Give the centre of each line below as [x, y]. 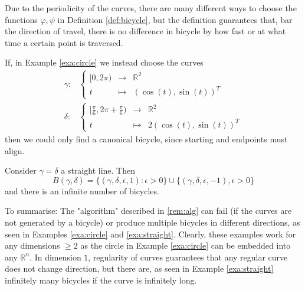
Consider [21, 170]
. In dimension [55, 257]
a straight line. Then [98, 170]
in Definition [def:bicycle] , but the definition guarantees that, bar [175, 19]
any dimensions [32, 245]
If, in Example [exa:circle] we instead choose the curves [104, 62]
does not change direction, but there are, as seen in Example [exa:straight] [139, 268]
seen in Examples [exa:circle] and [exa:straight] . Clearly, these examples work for [150, 234]
